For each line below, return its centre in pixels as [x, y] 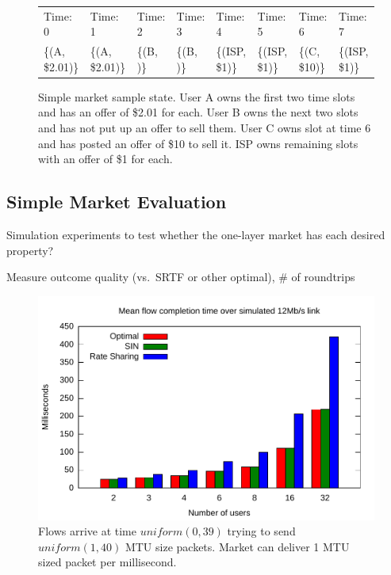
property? [30, 250]
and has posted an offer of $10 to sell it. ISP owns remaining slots [198, 143]
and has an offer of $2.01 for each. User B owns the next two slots [198, 112]
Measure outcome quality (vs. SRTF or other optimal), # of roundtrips [181, 277]
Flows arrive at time [87, 531]
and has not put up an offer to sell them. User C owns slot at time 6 [205, 128]
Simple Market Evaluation [117, 202]
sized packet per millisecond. [107, 562]
